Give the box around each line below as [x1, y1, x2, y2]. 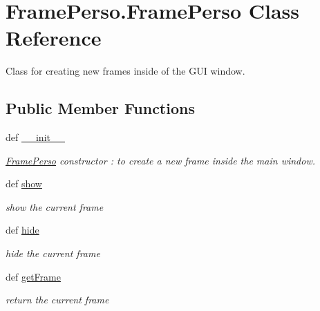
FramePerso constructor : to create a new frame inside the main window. [6, 153, 316, 167]
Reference [6, 23, 102, 52]
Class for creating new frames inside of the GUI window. [6, 64, 245, 78]
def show [6, 176, 42, 191]
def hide [6, 223, 39, 237]
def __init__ [6, 130, 65, 144]
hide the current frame [6, 246, 100, 261]
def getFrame [6, 269, 61, 283]
